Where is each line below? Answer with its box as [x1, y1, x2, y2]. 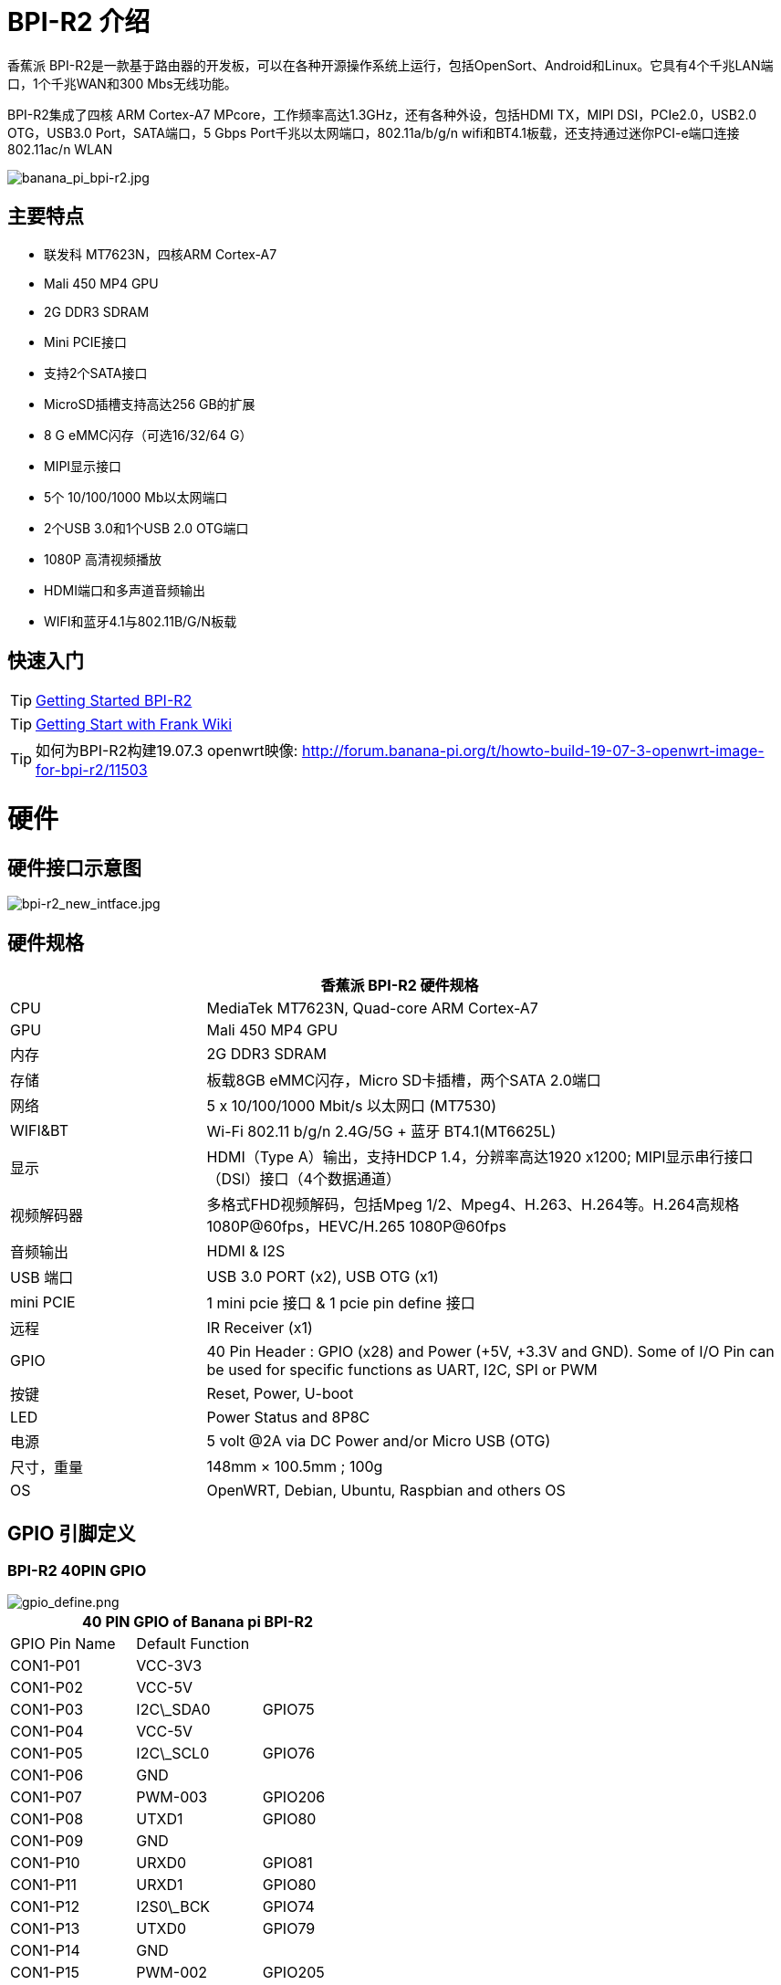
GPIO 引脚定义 [7, 1521, 136, 1545]
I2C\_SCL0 [136, 1744, 210, 1763]
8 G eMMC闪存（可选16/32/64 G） [44, 426, 253, 443]
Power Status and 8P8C [206, 1408, 370, 1427]
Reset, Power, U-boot [206, 1384, 354, 1403]
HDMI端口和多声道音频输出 [44, 582, 205, 598]
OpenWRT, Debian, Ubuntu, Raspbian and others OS [206, 1481, 566, 1500]
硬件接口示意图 [7, 856, 141, 879]
